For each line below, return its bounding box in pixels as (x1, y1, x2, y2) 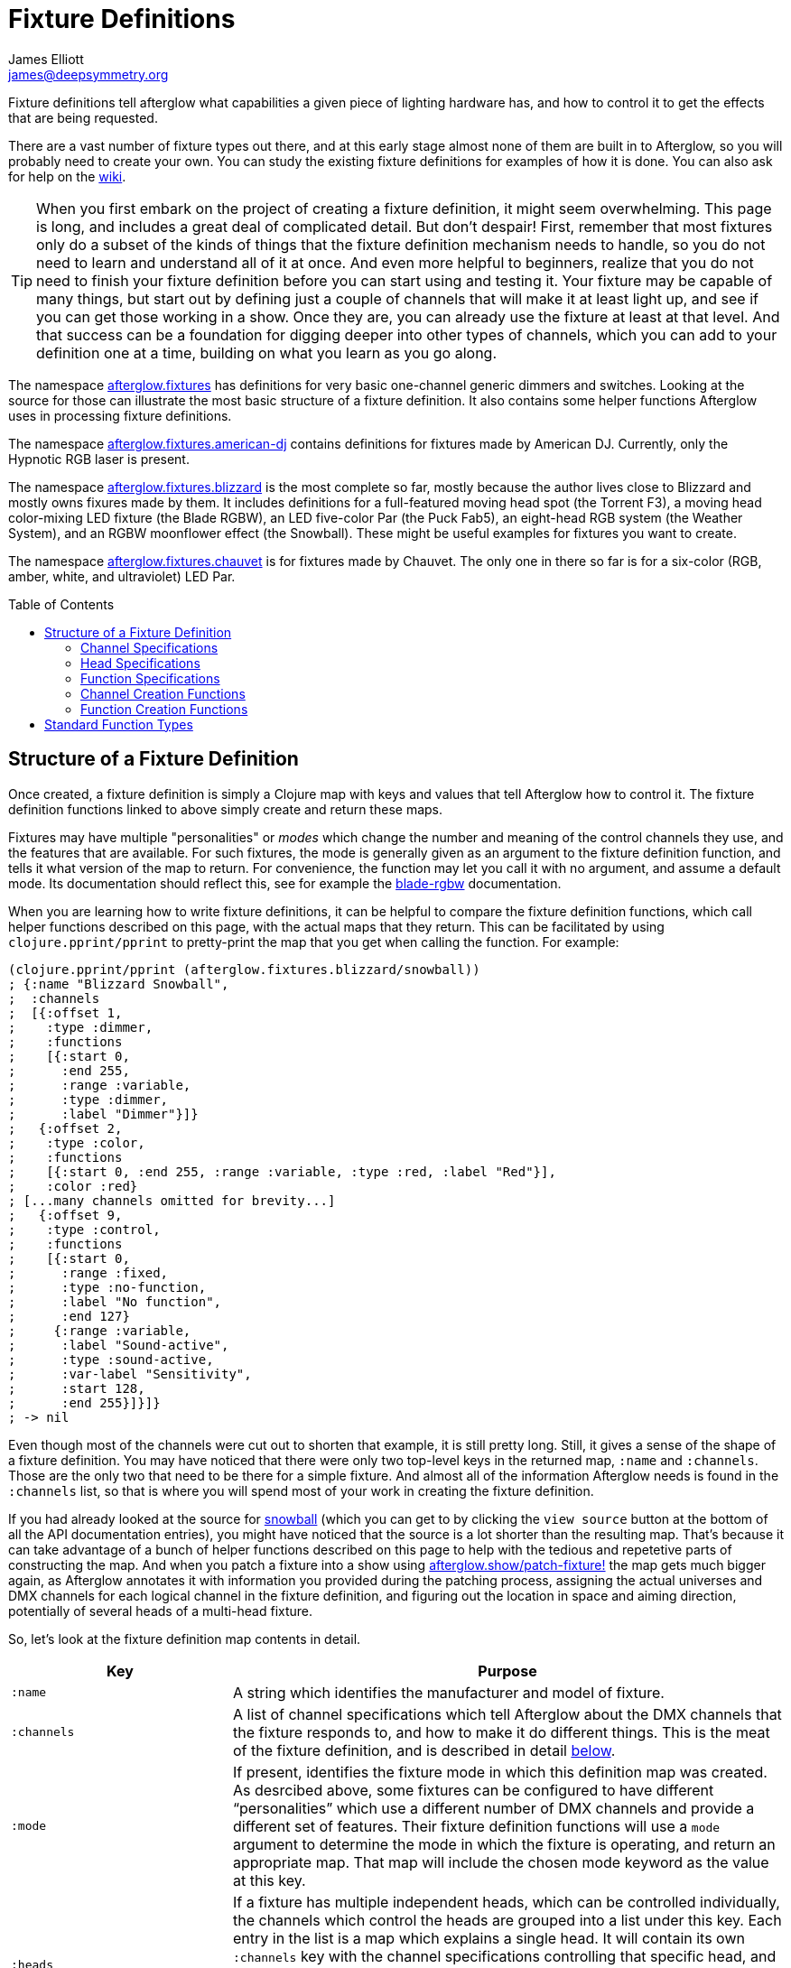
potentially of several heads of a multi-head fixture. (8, 1602, 313, 1619)
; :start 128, (8, 1380, 145, 1396)
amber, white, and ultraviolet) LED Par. (8, 568, 236, 584)
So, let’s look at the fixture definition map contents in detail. (8, 1630, 361, 1647)
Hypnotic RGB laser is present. (8, 450, 190, 467)
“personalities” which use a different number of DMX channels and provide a (232, 1798, 755, 1817)
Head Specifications (80, 654, 200, 671)
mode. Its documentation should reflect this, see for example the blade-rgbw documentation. (8, 875, 562, 891)
